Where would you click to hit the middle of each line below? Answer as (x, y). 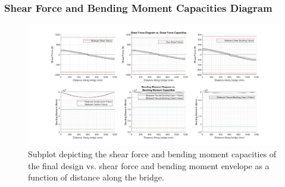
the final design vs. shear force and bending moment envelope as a (149, 165)
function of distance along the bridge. (96, 177)
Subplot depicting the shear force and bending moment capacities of (152, 153)
